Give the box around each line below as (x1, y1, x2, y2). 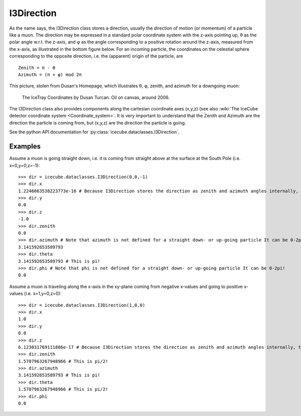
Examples (9, 142, 41, 151)
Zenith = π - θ (18, 65, 56, 70)
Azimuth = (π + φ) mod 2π (18, 72, 82, 77)
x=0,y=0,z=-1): (9, 162, 40, 168)
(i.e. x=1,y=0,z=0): (24, 291, 62, 297)
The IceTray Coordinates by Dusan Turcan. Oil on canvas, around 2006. (22, 94, 170, 100)
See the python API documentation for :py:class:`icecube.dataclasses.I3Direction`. (9, 129, 180, 135)
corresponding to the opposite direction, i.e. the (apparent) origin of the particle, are (9, 53, 183, 59)
